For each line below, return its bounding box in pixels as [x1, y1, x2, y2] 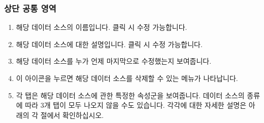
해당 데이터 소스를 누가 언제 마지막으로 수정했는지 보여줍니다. [16, 56, 212, 66]
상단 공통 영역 [4, 2, 56, 14]
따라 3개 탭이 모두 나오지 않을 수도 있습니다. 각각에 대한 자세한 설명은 [25, 100, 247, 110]
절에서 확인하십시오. [40, 109, 104, 120]
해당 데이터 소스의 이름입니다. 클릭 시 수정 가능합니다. [16, 22, 187, 32]
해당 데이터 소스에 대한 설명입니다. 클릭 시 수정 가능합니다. [16, 38, 203, 49]
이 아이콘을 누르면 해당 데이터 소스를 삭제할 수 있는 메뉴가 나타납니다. [16, 73, 238, 83]
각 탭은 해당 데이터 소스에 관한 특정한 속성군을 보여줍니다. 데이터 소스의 [16, 90, 245, 100]
